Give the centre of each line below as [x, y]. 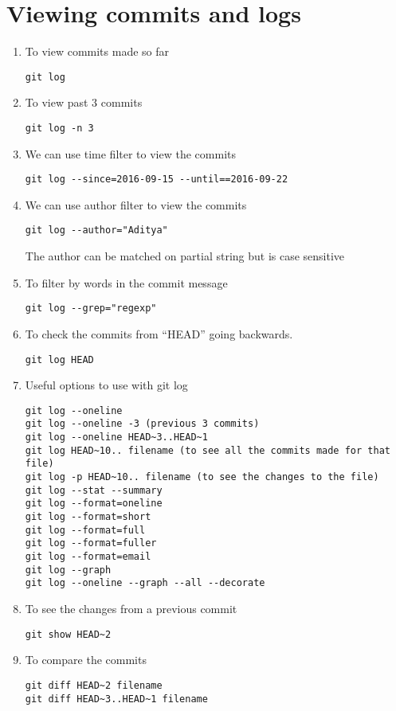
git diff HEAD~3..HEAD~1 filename [116, 699]
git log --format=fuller [91, 543]
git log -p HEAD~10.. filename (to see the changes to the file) [202, 477]
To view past [57, 102]
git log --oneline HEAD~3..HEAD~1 [116, 438]
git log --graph [68, 570]
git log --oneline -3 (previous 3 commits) [142, 424]
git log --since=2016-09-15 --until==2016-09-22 [157, 180]
